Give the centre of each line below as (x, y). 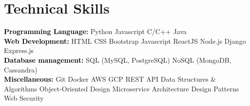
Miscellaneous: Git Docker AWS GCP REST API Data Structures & (110, 79)
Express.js (19, 50)
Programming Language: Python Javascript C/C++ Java (95, 31)
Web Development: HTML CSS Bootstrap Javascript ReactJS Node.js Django (125, 41)
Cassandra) (21, 69)
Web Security (24, 98)
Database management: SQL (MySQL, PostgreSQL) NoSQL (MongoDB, (118, 60)
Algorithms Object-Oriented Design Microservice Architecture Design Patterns (122, 88)
